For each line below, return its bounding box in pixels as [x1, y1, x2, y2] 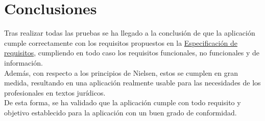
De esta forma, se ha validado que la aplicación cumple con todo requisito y [4, 97, 241, 108]
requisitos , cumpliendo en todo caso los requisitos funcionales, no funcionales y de [4, 47, 260, 58]
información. [4, 57, 43, 68]
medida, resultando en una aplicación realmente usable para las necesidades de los [4, 77, 261, 88]
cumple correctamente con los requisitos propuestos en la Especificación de [4, 37, 237, 48]
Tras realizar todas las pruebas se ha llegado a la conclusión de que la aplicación [4, 27, 255, 38]
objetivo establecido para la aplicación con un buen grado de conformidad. [4, 107, 237, 117]
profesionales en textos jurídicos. [4, 87, 106, 98]
